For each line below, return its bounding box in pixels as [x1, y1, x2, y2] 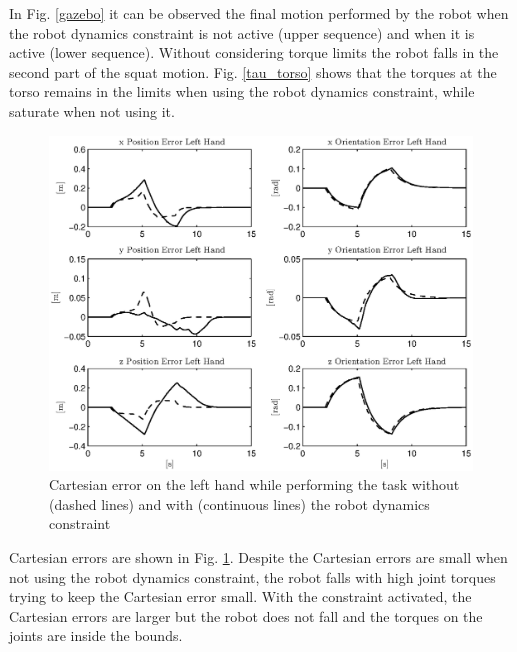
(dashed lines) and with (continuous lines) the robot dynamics [49, 493, 430, 514]
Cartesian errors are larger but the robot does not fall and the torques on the [9, 605, 483, 626]
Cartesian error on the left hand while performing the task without [49, 474, 460, 495]
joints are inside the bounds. [9, 625, 183, 646]
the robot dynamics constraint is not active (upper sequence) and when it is [9, 22, 475, 43]
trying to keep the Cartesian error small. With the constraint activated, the [9, 586, 472, 607]
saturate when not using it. [9, 100, 175, 121]
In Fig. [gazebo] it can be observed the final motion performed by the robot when [9, 3, 509, 23]
